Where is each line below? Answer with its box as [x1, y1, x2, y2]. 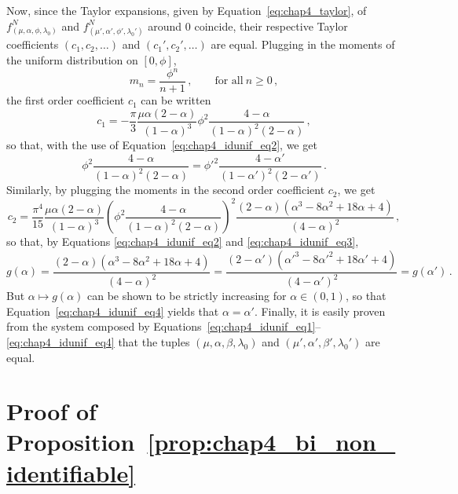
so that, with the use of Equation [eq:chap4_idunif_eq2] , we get [6, 137, 317, 153]
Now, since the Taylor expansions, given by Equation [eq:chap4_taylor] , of [6, 2, 367, 18]
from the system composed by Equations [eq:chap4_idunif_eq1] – [6, 318, 321, 335]
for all [214, 75, 244, 87]
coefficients [6, 36, 59, 53]
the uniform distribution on [6, 51, 138, 68]
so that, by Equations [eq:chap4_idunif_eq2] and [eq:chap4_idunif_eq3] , [6, 233, 359, 250]
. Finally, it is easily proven [254, 302, 386, 319]
